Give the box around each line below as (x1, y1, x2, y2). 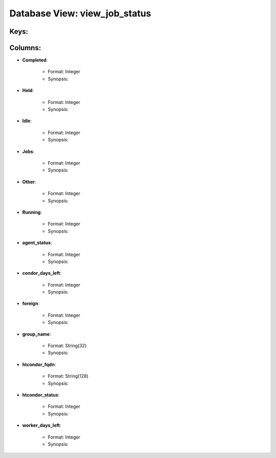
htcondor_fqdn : (22, 361, 56, 367)
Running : (22, 209, 42, 215)
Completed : (22, 57, 48, 63)
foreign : (22, 300, 39, 307)
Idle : (22, 118, 32, 124)
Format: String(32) (48, 343, 87, 349)
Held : (22, 88, 34, 94)
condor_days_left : (22, 270, 61, 276)
